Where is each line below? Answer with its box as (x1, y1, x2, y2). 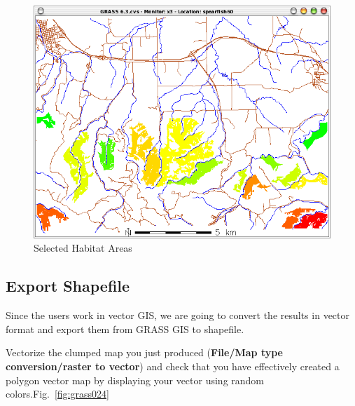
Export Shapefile (6, 275, 130, 297)
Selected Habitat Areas (34, 241, 132, 255)
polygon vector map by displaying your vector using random (6, 372, 265, 387)
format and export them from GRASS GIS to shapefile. (6, 321, 244, 336)
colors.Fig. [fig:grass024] (6, 386, 109, 401)
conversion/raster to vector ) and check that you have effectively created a (6, 358, 340, 373)
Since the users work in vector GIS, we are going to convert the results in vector (6, 308, 350, 323)
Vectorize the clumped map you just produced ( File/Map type (6, 345, 283, 360)
